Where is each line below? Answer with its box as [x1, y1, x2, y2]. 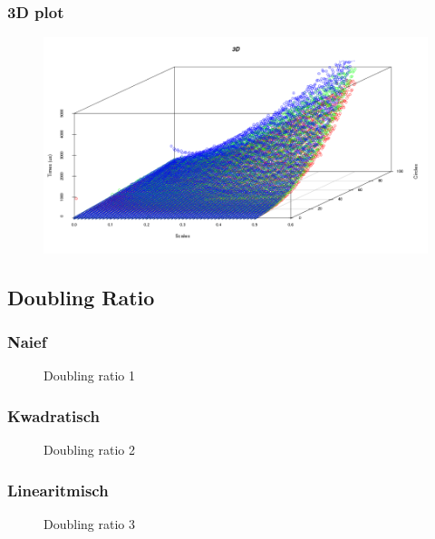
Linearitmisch [7, 478, 109, 501]
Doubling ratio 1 [43, 366, 135, 385]
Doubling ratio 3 [43, 514, 135, 533]
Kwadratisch [7, 404, 101, 427]
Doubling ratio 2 [43, 440, 135, 459]
